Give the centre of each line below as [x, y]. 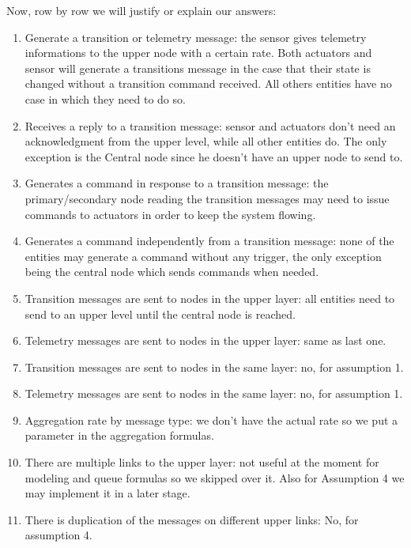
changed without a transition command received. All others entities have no [208, 83]
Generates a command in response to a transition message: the [177, 183]
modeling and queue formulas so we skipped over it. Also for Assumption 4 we [215, 477]
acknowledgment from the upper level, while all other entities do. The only [206, 141]
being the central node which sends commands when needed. [172, 272]
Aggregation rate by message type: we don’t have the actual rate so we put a [211, 420]
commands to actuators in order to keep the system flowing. [170, 214]
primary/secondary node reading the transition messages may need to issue [207, 198]
